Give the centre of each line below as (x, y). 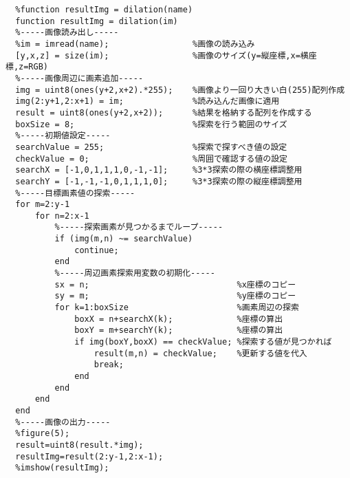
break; (109, 365)
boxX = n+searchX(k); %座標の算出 (179, 319)
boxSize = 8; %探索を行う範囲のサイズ (151, 124)
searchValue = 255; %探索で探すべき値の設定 (151, 147)
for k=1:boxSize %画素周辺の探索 (177, 308)
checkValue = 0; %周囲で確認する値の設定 (151, 159)
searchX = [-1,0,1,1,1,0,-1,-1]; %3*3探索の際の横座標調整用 (159, 170)
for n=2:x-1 (62, 216)
